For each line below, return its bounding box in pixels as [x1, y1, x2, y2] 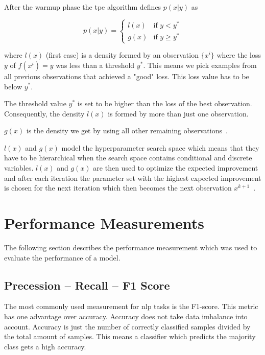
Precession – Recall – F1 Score [4, 277, 170, 293]
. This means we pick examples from [143, 59, 257, 70]
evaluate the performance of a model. [4, 252, 121, 263]
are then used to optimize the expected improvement [93, 162, 258, 173]
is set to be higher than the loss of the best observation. [77, 98, 252, 109]
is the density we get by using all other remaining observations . [26, 125, 228, 136]
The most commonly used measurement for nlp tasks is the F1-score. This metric [4, 301, 258, 312]
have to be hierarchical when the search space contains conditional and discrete [4, 152, 252, 163]
